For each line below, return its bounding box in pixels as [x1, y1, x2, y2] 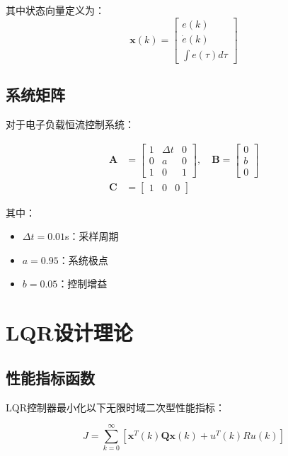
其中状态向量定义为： [6, 3, 105, 17]
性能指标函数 [6, 366, 95, 388]
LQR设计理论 [6, 318, 133, 347]
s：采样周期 [65, 229, 119, 244]
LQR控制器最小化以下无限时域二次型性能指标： [6, 399, 225, 414]
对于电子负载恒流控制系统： [6, 116, 134, 131]
